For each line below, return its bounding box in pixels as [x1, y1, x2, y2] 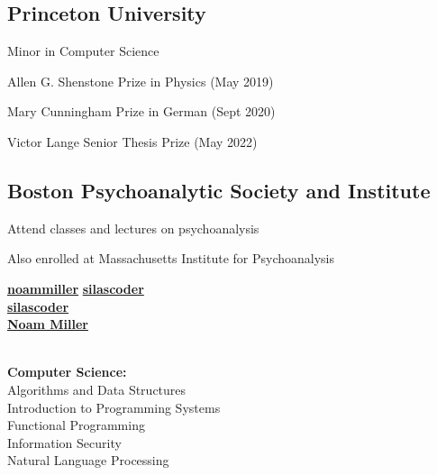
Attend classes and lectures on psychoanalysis [7, 218, 259, 237]
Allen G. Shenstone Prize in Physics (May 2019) [7, 71, 274, 90]
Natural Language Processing [7, 451, 169, 470]
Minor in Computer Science [7, 41, 159, 60]
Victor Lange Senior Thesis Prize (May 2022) [7, 132, 258, 151]
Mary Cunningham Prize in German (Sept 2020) [7, 102, 276, 121]
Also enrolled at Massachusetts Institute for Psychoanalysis [7, 249, 335, 268]
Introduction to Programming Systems [7, 397, 221, 416]
